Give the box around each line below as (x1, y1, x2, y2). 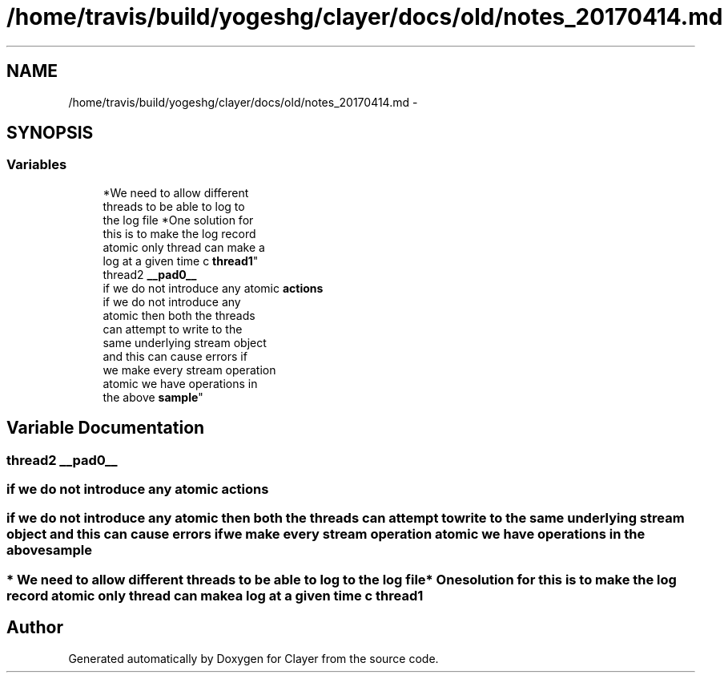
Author (6, 617, 63, 638)
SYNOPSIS (6, 123, 94, 143)
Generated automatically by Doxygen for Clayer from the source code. (68, 651, 439, 665)
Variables (6, 156, 67, 173)
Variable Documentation (6, 418, 205, 439)
